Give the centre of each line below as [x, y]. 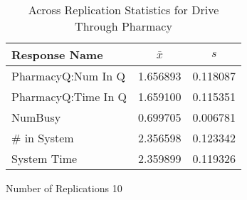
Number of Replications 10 [64, 188]
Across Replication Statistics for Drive [124, 10]
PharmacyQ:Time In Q [69, 96]
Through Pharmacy [124, 26]
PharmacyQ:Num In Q [68, 76]
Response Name [57, 54]
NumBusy [36, 117]
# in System [43, 138]
